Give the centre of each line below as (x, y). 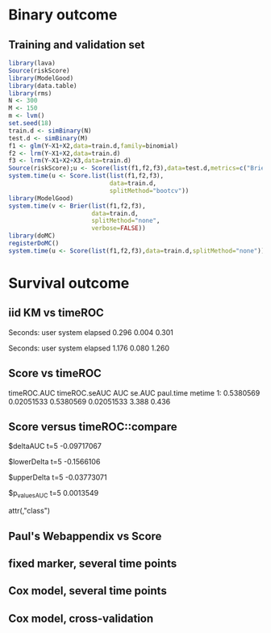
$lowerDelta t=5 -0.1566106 (54, 462)
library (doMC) (32, 236)
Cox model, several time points (88, 591)
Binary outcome (63, 15)
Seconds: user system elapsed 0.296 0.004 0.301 (91, 332)
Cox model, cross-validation (81, 618)
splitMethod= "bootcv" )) (149, 191)
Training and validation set (77, 45)
